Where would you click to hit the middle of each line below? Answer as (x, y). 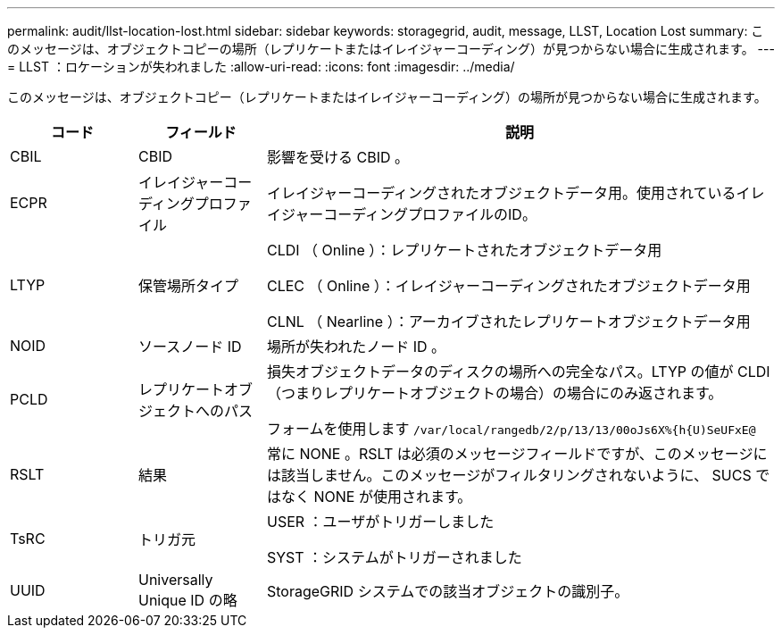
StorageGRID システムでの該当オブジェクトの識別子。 (448, 591)
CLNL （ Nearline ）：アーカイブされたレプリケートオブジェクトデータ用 (508, 322)
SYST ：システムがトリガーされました (394, 557)
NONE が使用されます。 (393, 497)
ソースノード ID (190, 347)
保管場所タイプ (188, 286)
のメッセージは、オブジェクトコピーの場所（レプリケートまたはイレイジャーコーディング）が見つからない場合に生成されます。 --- (391, 49)
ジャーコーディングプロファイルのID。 (408, 214)
